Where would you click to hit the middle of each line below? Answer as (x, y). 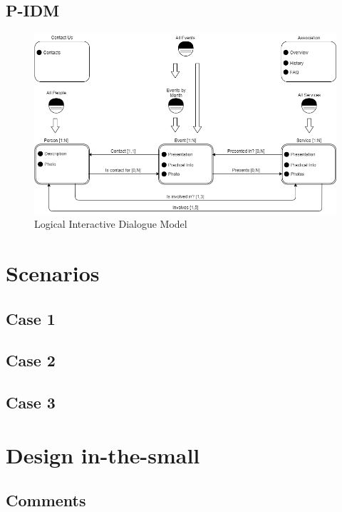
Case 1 (31, 318)
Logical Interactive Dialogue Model (111, 224)
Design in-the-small (103, 455)
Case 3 (31, 402)
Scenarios (53, 273)
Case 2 (31, 360)
